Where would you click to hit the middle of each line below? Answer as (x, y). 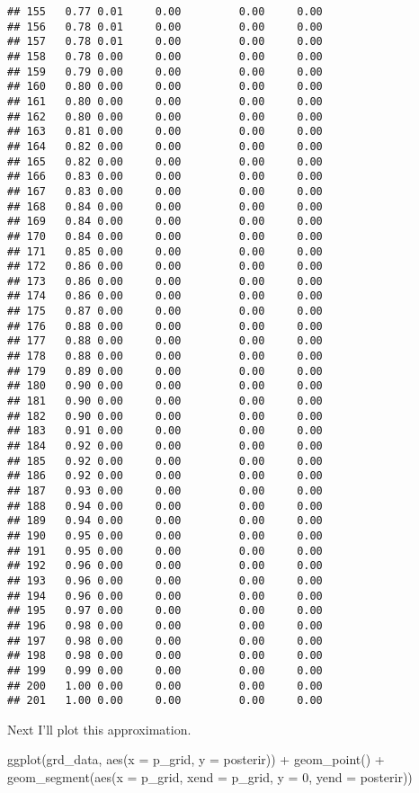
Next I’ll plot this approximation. (99, 729)
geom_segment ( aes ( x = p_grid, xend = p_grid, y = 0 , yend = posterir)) (210, 777)
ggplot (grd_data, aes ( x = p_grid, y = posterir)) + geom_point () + (196, 759)
